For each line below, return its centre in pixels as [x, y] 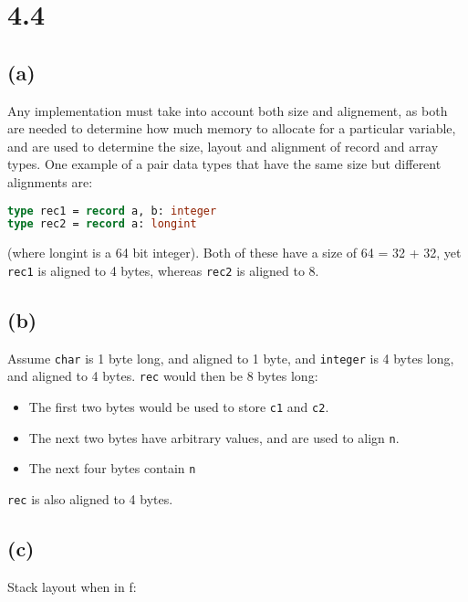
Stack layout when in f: [72, 586]
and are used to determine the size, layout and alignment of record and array [223, 146]
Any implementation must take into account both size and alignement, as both [228, 110]
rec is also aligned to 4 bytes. [90, 499]
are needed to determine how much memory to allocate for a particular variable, [232, 128]
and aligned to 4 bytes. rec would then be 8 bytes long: [163, 376]
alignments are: [50, 181]
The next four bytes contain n [112, 468]
